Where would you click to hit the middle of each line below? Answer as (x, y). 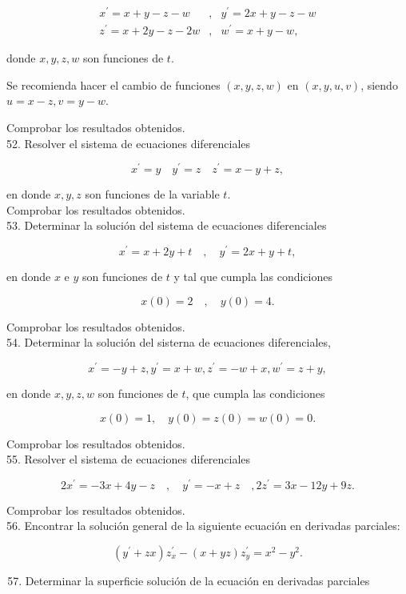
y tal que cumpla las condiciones (253, 277)
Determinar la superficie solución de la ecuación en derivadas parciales (197, 581)
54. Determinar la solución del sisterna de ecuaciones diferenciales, (169, 342)
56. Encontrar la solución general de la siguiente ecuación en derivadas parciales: (203, 526)
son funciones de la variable (152, 194)
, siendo (379, 84)
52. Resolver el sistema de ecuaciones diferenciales (129, 143)
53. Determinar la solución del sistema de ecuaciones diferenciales (167, 225)
